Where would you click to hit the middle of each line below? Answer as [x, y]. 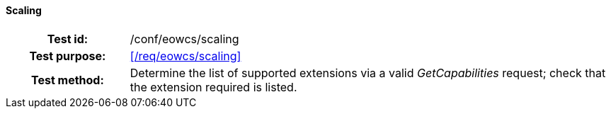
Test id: [68, 39]
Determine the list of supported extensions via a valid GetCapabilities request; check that [368, 73]
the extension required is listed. [213, 87]
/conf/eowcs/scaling [184, 39]
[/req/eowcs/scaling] [185, 56]
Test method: [67, 80]
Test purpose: [68, 56]
